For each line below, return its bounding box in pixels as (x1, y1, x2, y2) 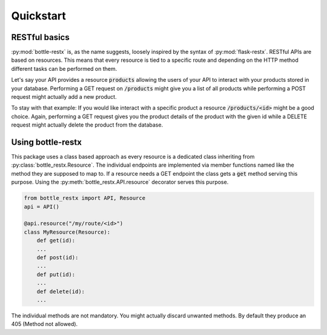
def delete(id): (36, 288, 85, 295)
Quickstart (11, 9, 67, 22)
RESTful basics (11, 32, 70, 42)
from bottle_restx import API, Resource (24, 194, 145, 202)
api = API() (24, 203, 60, 210)
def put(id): (36, 271, 76, 278)
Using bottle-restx (11, 137, 82, 147)
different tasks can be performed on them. (11, 65, 117, 72)
